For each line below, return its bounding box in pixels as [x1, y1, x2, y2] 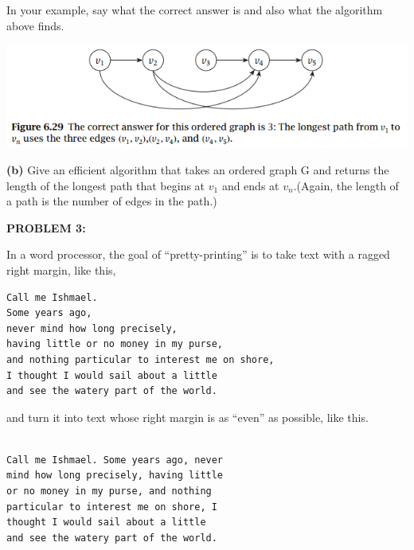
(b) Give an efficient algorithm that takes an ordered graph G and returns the [6, 161, 389, 177]
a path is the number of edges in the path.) [6, 193, 217, 209]
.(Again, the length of [293, 177, 399, 193]
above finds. [6, 17, 64, 33]
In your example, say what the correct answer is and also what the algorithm [6, 2, 383, 18]
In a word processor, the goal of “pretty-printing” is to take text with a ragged [6, 246, 390, 263]
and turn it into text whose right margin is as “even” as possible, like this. [6, 408, 369, 425]
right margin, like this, [6, 261, 116, 278]
